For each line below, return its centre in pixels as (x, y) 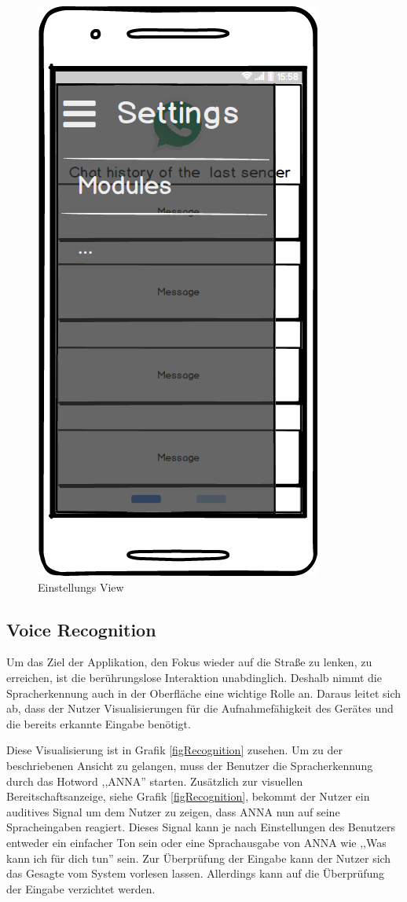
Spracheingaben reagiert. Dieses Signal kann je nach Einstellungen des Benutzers (201, 827)
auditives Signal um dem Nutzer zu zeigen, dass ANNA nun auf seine (173, 811)
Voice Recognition (81, 629)
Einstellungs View (81, 587)
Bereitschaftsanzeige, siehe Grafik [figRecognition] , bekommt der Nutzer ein (188, 796)
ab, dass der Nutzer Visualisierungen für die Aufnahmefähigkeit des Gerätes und (200, 708)
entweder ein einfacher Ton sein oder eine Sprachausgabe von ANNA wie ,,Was (196, 842)
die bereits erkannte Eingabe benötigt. (99, 723)
